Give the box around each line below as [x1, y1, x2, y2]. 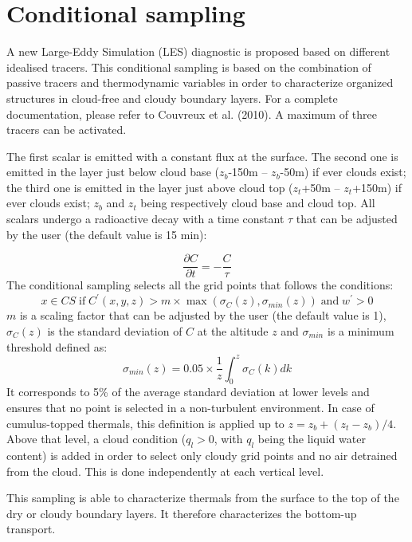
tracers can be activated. [6, 121, 127, 138]
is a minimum [327, 323, 394, 339]
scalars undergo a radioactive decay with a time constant [6, 210, 284, 227]
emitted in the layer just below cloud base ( [6, 163, 219, 180]
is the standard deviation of [47, 323, 182, 339]
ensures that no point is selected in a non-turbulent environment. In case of [6, 399, 375, 416]
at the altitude [197, 323, 269, 339]
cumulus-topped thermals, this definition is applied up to [6, 414, 284, 431]
